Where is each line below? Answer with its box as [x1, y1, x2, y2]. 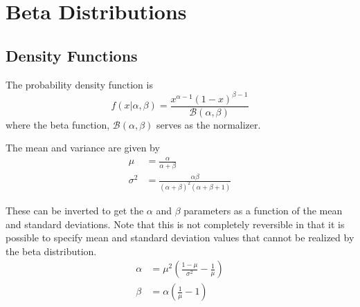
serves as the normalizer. [156, 117, 261, 131]
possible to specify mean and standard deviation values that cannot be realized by [6, 230, 354, 245]
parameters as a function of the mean [183, 203, 343, 217]
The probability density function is [6, 77, 153, 91]
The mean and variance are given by [6, 140, 160, 155]
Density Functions [6, 44, 138, 66]
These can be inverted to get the [6, 203, 144, 217]
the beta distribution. [6, 243, 97, 258]
